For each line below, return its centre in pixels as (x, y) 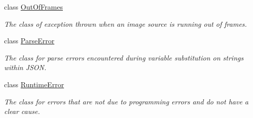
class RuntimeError (34, 84)
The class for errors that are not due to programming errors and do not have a (126, 101)
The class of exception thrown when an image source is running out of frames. (125, 23)
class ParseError (29, 41)
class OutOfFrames (33, 7)
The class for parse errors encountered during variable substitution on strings (124, 57)
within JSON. (25, 67)
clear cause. (22, 111)
